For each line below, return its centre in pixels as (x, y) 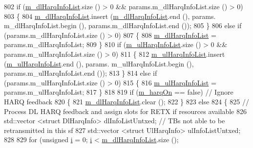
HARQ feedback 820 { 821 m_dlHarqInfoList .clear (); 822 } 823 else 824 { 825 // (126, 101)
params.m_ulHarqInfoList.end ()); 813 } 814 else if (81, 73)
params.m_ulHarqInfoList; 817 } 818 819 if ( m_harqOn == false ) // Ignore (119, 92)
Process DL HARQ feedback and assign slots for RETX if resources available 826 (125, 111)
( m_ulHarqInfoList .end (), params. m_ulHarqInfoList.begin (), (99, 63)
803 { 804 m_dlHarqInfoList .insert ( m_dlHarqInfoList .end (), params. (110, 16)
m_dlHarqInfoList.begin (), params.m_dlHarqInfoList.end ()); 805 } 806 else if (123, 25)
